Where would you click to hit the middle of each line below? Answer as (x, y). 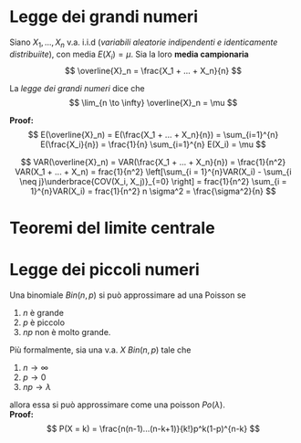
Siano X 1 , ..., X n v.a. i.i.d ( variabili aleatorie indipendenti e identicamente (144, 43)
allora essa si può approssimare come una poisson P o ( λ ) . (117, 405)
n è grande (43, 312)
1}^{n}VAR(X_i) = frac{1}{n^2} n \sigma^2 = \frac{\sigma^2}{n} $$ (153, 191)
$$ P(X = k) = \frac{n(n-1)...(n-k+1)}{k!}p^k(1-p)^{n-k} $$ (153, 428)
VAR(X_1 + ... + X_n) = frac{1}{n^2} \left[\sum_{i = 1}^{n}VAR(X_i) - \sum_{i (153, 172)
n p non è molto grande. (67, 332)
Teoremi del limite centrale (113, 228)
